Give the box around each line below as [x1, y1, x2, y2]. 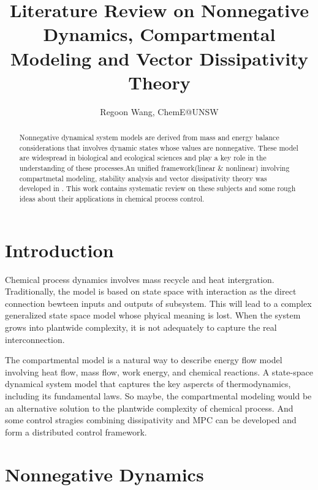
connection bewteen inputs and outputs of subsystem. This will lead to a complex [5, 296, 312, 309]
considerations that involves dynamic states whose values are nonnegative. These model [19, 142, 298, 153]
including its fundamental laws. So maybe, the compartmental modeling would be [5, 389, 312, 402]
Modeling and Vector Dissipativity [10, 45, 308, 70]
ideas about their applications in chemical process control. [19, 194, 205, 204]
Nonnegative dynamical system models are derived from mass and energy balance [19, 132, 279, 143]
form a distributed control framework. [5, 425, 147, 438]
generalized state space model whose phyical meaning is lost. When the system [5, 309, 301, 322]
